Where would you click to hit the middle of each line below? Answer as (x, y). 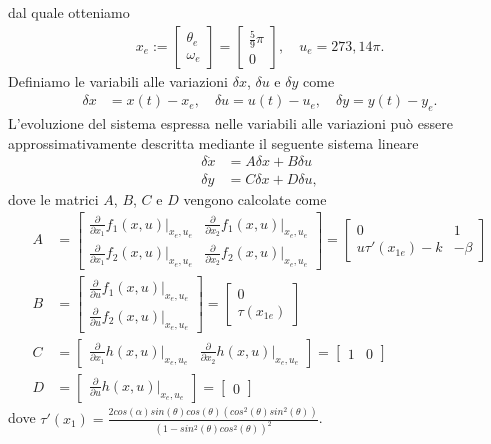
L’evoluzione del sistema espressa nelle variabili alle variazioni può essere (230, 123)
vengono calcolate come (255, 198)
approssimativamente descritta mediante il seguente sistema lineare (213, 142)
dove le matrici (53, 198)
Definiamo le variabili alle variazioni (118, 80)
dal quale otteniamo (69, 12)
